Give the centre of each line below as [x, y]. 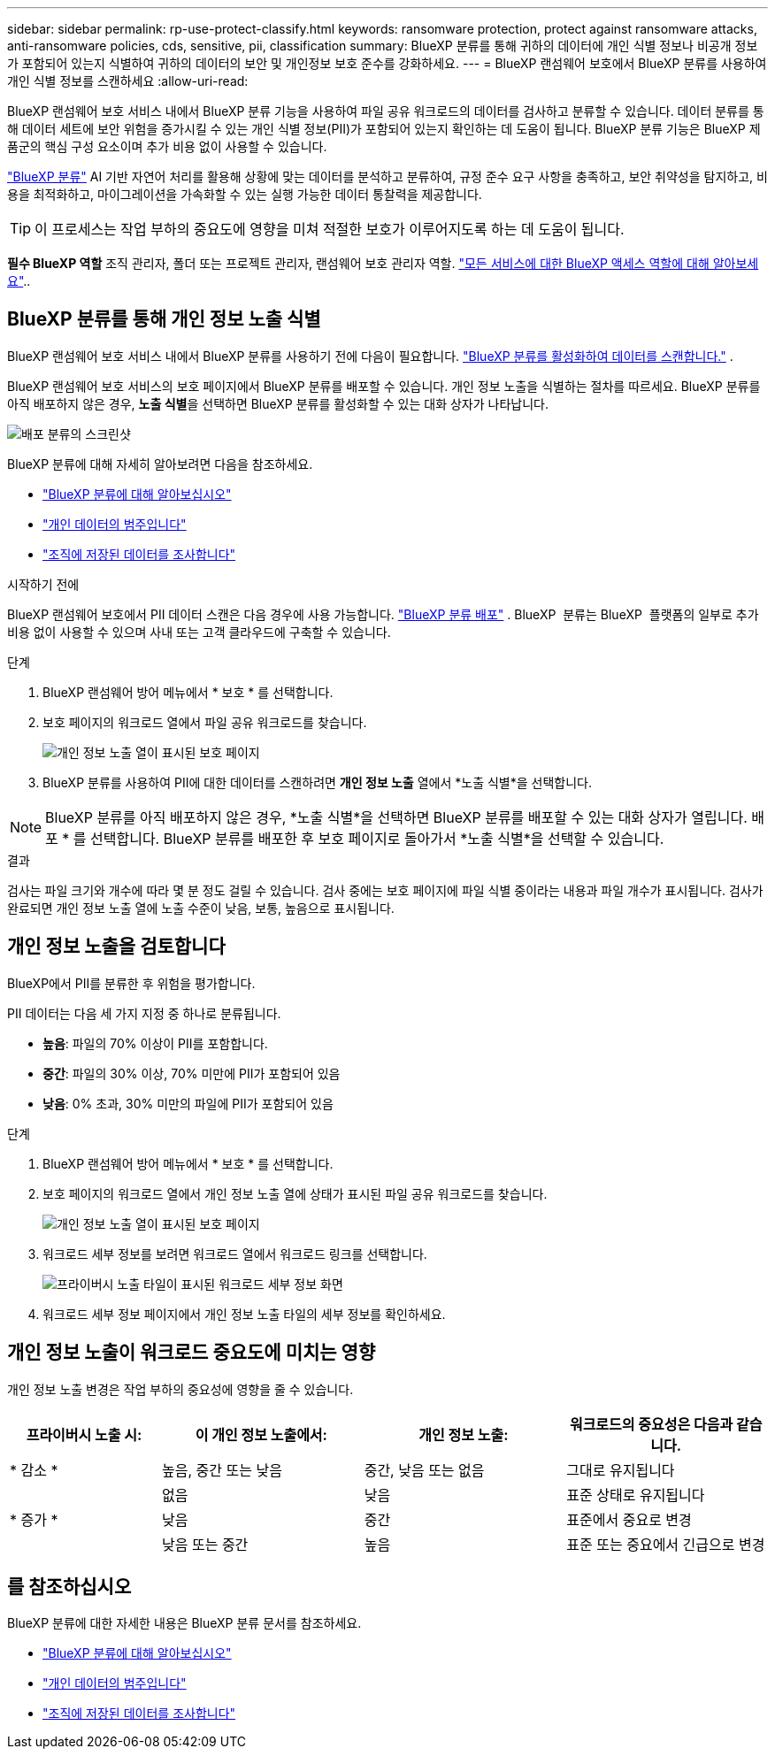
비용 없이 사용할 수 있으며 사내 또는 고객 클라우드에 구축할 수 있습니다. [199, 632]
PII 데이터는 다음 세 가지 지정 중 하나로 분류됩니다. [144, 1013]
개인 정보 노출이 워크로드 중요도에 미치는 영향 [192, 1353]
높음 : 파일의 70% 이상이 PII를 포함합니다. [155, 1043]
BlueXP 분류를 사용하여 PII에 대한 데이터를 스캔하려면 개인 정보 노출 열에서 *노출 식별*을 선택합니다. [318, 782]
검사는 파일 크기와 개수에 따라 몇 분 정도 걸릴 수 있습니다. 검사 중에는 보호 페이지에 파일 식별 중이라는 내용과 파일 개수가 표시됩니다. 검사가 [385, 890]
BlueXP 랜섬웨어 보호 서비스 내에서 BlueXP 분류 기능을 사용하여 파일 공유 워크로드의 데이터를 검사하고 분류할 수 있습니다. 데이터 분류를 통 [386, 111]
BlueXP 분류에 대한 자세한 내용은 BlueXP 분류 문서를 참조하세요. [184, 1623]
